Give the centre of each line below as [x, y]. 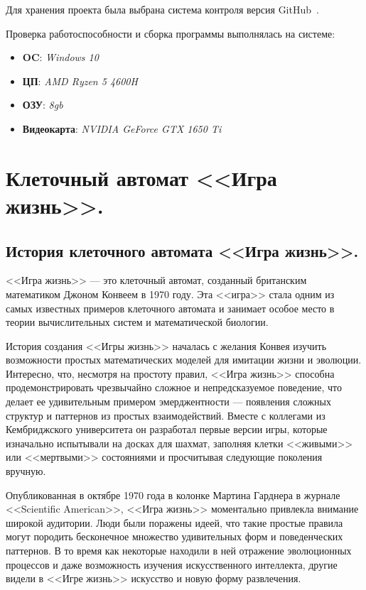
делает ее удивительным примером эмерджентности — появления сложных [168, 401]
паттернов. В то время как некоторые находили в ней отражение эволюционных [179, 551]
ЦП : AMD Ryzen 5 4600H [80, 81]
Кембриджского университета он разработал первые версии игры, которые [167, 429]
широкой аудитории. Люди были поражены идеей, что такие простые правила [174, 522]
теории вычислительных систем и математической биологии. [137, 322]
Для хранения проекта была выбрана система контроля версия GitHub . [162, 9]
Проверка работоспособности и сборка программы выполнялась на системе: [171, 33]
